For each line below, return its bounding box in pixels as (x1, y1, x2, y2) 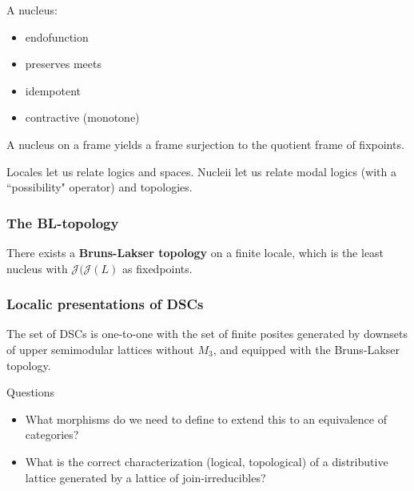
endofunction (25, 28, 89, 45)
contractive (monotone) (25, 109, 140, 126)
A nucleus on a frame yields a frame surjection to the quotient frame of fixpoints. (6, 135, 404, 152)
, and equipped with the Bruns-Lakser (213, 340, 400, 357)
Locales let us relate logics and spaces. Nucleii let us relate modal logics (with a (6, 163, 397, 179)
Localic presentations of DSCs (6, 294, 204, 314)
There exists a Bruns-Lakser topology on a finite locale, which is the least (6, 243, 384, 260)
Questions (6, 384, 55, 400)
